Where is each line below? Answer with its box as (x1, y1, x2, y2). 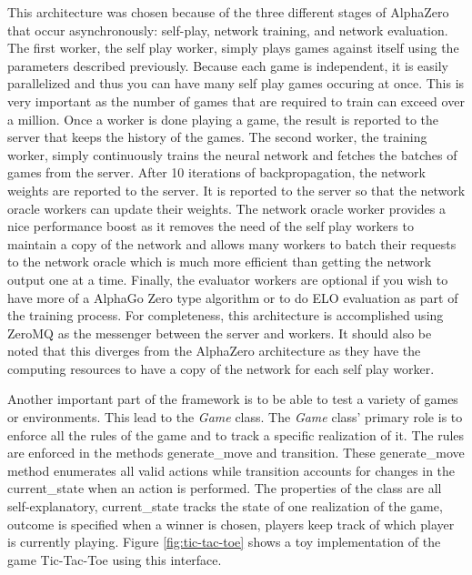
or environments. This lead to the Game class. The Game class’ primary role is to (7, 408, 463, 427)
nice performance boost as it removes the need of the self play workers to (7, 217, 414, 236)
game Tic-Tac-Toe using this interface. (7, 550, 222, 569)
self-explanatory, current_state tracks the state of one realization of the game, (7, 497, 443, 516)
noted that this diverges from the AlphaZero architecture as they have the (7, 341, 421, 360)
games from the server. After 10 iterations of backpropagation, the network (7, 163, 426, 182)
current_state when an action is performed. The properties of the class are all (7, 479, 442, 498)
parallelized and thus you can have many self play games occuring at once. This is (7, 74, 465, 93)
